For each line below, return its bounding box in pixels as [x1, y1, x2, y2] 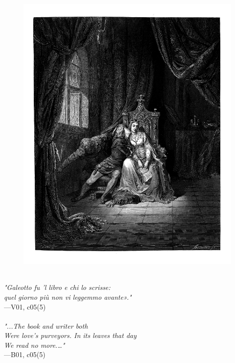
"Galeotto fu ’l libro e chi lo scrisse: [4, 282, 111, 292]
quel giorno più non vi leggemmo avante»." [4, 291, 132, 302]
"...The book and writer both [4, 320, 88, 331]
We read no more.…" [4, 339, 65, 350]
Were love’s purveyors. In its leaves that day [4, 330, 137, 340]
